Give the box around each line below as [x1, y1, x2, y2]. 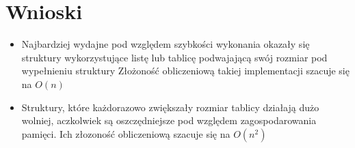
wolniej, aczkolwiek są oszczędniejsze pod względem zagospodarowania [21, 113, 317, 128]
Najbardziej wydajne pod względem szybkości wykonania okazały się [21, 37, 310, 51]
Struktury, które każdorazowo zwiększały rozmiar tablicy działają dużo [21, 100, 319, 114]
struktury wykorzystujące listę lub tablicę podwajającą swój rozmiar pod [21, 50, 328, 64]
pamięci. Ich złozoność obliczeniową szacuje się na [21, 126, 231, 140]
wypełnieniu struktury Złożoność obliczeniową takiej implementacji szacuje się [21, 63, 350, 78]
